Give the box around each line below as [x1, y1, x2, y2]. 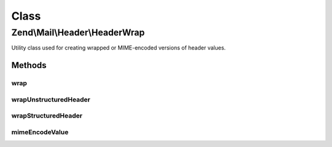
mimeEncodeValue [11, 127, 69, 136]
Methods [11, 60, 47, 70]
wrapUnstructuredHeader [11, 95, 90, 104]
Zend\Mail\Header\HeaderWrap [11, 27, 145, 38]
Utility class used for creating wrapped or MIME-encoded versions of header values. [11, 44, 226, 51]
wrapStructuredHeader [11, 111, 83, 120]
